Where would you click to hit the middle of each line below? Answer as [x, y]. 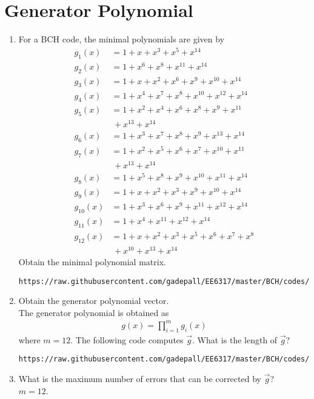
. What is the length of [235, 339]
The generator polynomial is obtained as [94, 312]
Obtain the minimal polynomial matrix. [92, 261]
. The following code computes [127, 339]
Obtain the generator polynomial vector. [94, 301]
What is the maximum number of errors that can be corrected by [140, 378]
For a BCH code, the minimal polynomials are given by [122, 39]
